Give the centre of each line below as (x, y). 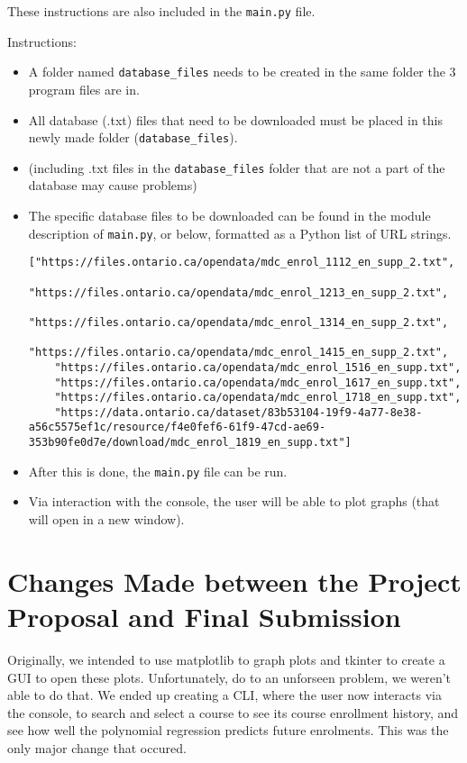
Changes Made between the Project (234, 581)
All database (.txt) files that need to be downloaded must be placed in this (235, 119)
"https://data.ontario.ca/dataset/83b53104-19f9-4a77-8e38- (238, 412)
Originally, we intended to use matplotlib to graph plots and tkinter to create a (226, 659)
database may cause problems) (113, 185)
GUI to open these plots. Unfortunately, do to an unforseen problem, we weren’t (229, 677)
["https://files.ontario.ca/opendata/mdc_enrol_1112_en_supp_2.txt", (242, 263)
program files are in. (84, 89)
